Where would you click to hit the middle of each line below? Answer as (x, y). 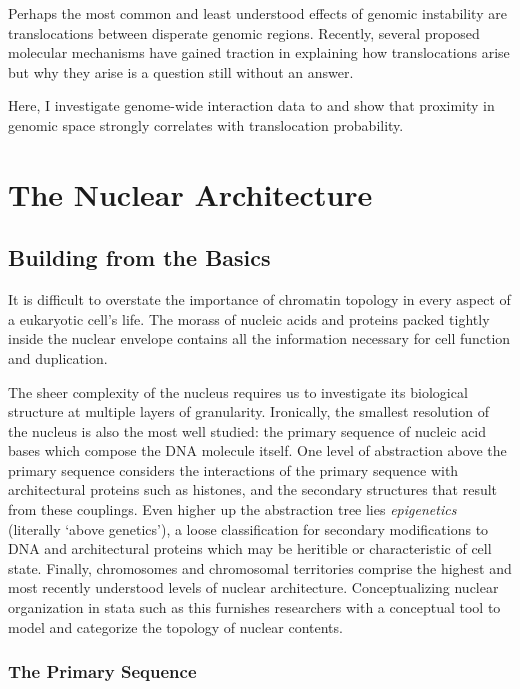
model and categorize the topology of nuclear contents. (175, 626)
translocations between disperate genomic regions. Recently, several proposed (244, 32)
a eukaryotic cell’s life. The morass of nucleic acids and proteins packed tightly (249, 318)
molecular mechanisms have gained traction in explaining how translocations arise (259, 52)
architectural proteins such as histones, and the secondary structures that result (253, 489)
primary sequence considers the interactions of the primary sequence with (233, 469)
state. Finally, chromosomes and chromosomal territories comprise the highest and (260, 567)
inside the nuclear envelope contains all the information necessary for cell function (259, 338)
